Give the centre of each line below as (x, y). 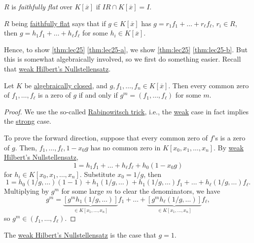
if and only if (98, 95)
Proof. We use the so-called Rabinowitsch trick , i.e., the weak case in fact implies (126, 111)
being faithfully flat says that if (59, 23)
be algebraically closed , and (66, 85)
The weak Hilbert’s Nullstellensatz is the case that (80, 234)
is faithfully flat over (42, 6)
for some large (83, 191)
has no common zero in (126, 147)
